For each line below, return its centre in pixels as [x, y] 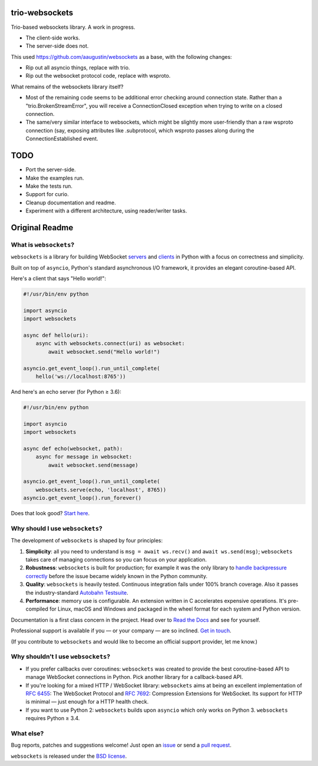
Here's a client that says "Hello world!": [58, 278]
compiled [37, 609]
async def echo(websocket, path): [73, 448]
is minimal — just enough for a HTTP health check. [87, 702]
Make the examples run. [55, 178]
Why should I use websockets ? [57, 528]
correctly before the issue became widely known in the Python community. [117, 576]
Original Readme [42, 228]
